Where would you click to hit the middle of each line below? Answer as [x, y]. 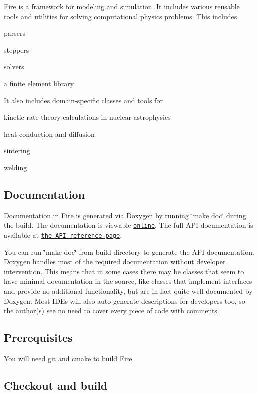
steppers [17, 50]
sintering [17, 151]
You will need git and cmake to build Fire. [69, 358]
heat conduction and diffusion [49, 134]
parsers [15, 33]
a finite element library [39, 83]
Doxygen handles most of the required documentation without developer [115, 262]
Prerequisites [38, 338]
